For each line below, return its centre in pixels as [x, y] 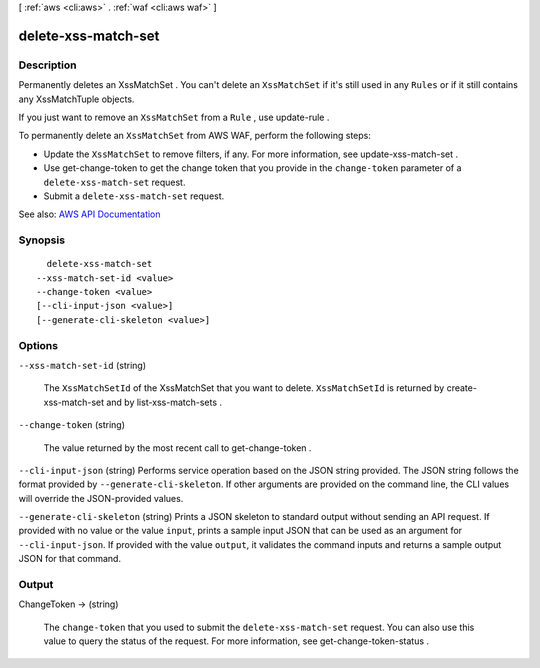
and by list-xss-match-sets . [164, 402]
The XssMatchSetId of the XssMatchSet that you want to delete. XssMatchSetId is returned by [244, 388]
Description [47, 65]
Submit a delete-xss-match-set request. [134, 196]
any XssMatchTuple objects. [76, 99]
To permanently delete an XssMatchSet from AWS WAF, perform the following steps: [195, 136]
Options [38, 345]
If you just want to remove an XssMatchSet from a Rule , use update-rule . [174, 117]
